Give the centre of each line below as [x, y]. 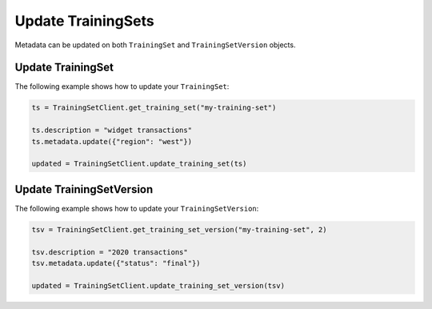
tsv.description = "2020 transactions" [110, 252]
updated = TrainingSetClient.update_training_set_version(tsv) [158, 285]
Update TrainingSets [85, 21]
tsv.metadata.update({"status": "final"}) [116, 263]
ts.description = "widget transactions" [112, 130]
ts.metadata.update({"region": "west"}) [112, 141]
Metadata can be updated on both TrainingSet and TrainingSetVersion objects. [155, 45]
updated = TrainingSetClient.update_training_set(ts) [139, 164]
